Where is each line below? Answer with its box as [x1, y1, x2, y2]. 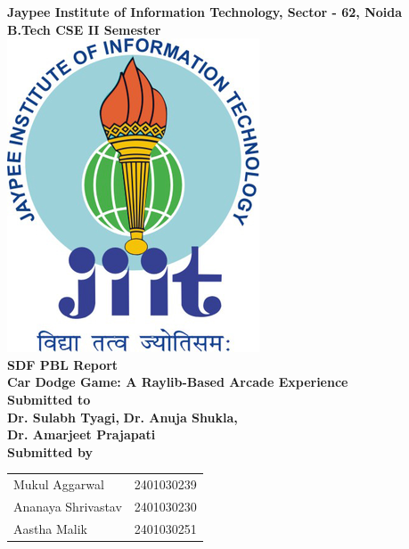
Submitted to [7, 389, 91, 408]
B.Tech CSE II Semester [7, 20, 161, 38]
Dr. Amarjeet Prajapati [7, 425, 156, 444]
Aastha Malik [13, 519, 87, 537]
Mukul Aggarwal [13, 475, 104, 494]
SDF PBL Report [7, 355, 119, 373]
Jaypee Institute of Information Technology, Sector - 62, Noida [7, 3, 403, 20]
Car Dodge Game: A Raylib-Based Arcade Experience [7, 373, 348, 391]
